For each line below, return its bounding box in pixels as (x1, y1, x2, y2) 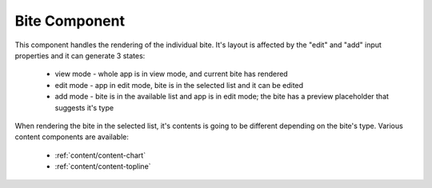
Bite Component (14, 12, 126, 30)
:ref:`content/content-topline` (54, 162, 151, 171)
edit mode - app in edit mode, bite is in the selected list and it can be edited (54, 80, 304, 90)
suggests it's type (54, 102, 114, 112)
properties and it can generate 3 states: (14, 50, 146, 60)
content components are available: (14, 132, 130, 142)
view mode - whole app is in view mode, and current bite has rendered (54, 69, 288, 79)
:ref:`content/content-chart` (54, 150, 146, 160)
